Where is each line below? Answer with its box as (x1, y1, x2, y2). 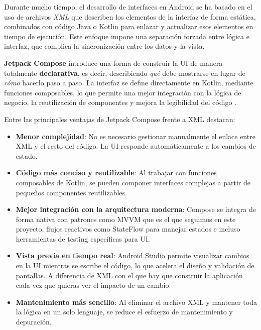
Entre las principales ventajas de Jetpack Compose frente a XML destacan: (4, 114, 235, 124)
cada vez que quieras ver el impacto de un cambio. (16, 280, 171, 290)
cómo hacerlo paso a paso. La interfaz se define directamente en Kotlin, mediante (4, 77, 253, 88)
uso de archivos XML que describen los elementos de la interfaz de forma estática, (4, 11, 256, 22)
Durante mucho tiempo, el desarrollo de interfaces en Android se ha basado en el (4, 2, 252, 12)
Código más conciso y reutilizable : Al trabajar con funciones (16, 167, 217, 178)
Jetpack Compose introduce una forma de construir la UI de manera (4, 57, 223, 68)
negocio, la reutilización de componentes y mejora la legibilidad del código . (4, 97, 236, 107)
